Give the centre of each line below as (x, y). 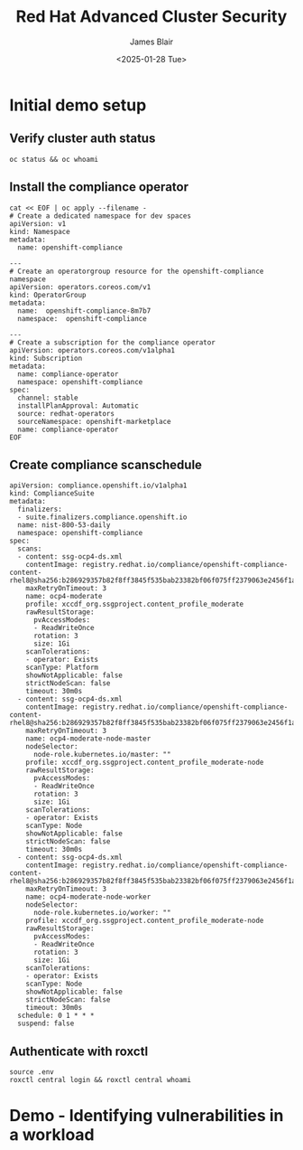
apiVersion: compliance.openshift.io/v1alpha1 (98, 485)
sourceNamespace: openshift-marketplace (94, 421)
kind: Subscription (46, 358)
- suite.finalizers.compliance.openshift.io (102, 517)
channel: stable (48, 398)
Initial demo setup (78, 105)
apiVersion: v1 (38, 223)
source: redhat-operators (66, 413)
